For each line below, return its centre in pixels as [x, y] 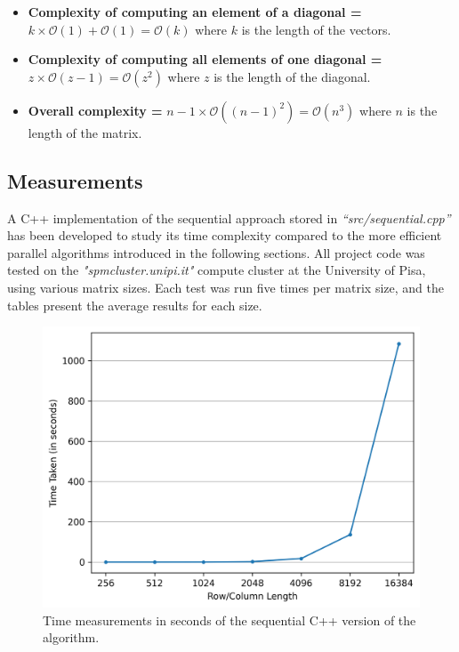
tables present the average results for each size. [135, 305]
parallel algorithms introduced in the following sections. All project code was [216, 252]
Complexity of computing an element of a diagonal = [195, 12]
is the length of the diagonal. [292, 76]
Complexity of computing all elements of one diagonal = [205, 59]
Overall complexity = [95, 110]
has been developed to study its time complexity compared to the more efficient [225, 235]
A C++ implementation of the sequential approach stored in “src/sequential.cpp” [229, 217]
